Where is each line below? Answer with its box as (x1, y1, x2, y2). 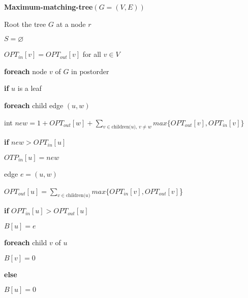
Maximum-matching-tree (4, 2, 93, 12)
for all (82, 49, 101, 59)
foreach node (4, 65, 47, 76)
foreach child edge (4, 100, 64, 110)
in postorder (71, 65, 109, 76)
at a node (56, 18, 86, 29)
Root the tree (4, 18, 46, 29)
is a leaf (17, 83, 42, 93)
